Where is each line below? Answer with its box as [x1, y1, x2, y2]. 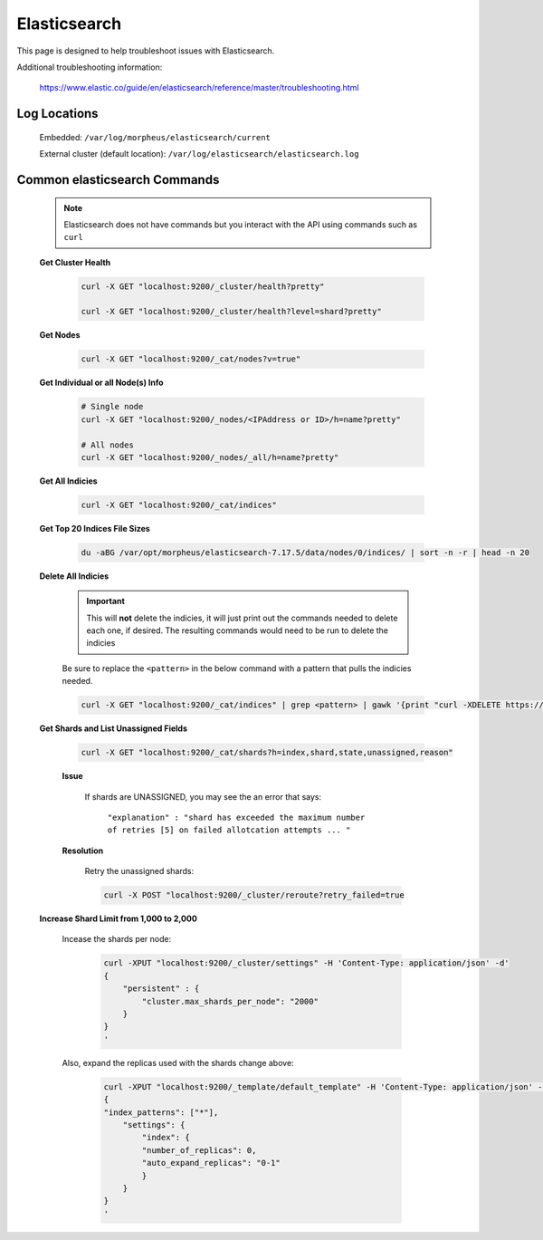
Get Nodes [39, 330, 81, 341]
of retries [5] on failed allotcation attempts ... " [107, 825, 351, 835]
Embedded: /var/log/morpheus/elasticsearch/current [39, 131, 271, 142]
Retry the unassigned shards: [84, 866, 195, 877]
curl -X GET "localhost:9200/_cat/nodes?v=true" [81, 354, 301, 364]
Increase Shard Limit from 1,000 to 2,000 [39, 913, 198, 924]
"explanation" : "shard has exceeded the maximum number [107, 812, 366, 822]
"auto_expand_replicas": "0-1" [141, 1158, 281, 1168]
